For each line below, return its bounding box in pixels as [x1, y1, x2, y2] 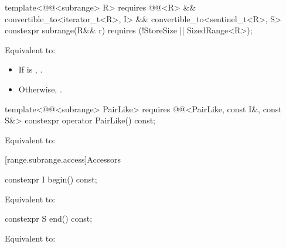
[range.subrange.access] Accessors [5, 153, 121, 166]
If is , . [18, 63, 43, 75]
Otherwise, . [18, 82, 62, 95]
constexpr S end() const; [5, 212, 93, 225]
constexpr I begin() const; [5, 173, 97, 185]
